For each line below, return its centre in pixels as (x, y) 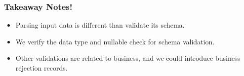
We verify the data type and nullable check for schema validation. (115, 41)
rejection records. (41, 68)
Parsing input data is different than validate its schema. (100, 25)
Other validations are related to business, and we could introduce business (128, 58)
